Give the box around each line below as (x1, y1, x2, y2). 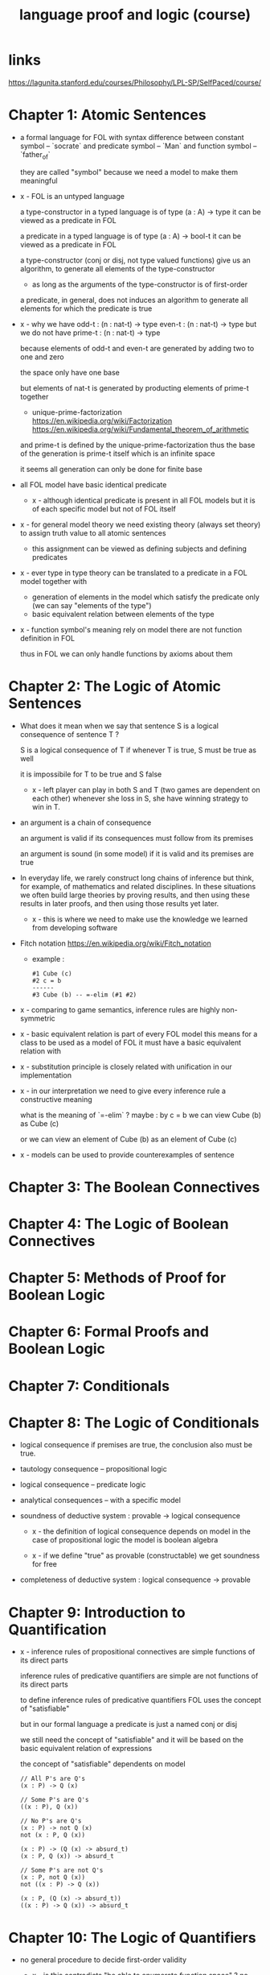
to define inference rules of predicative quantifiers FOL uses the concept (19, 1696, 261, 1705)
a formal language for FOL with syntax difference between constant (19, 132, 244, 142)
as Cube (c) (19, 1118, 59, 1128)
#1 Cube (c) (31, 969, 72, 978)
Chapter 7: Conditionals (8, 1377, 170, 1395)
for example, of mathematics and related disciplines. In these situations (19, 881, 256, 891)
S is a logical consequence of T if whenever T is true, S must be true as (19, 745, 257, 755)
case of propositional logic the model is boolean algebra (31, 1535, 219, 1545)
